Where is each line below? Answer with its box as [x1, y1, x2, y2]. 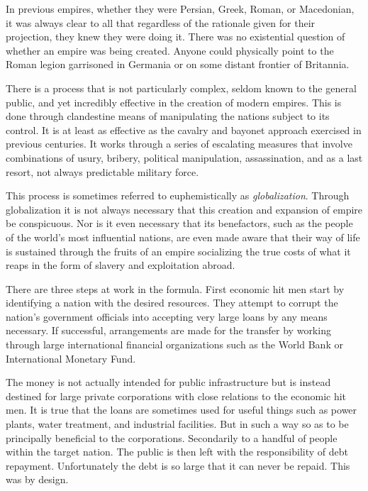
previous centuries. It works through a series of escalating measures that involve [6, 136, 352, 151]
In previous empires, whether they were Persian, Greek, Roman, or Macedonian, [6, 1, 355, 16]
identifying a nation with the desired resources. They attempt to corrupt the [6, 295, 338, 310]
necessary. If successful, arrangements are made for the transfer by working [6, 323, 331, 338]
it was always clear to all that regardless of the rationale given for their [6, 15, 316, 30]
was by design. [6, 472, 69, 487]
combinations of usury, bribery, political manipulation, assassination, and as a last [6, 150, 363, 165]
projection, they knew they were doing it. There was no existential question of [6, 29, 345, 44]
